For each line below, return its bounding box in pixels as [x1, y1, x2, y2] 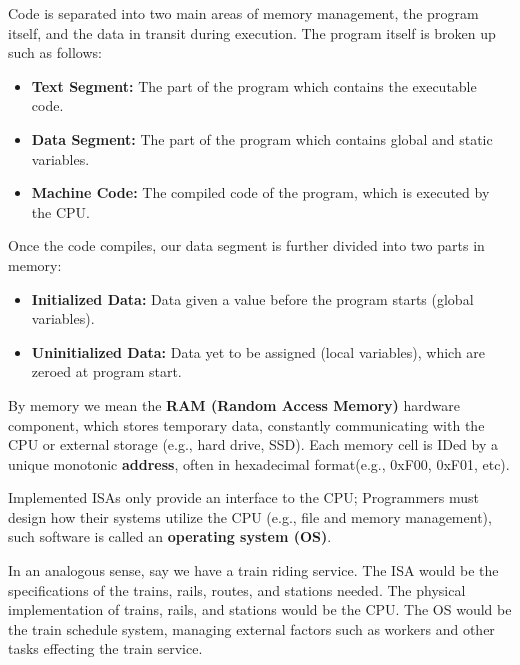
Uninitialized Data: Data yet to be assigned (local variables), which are [31, 341, 486, 362]
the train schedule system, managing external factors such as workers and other [8, 618, 495, 639]
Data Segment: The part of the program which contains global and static [31, 128, 493, 149]
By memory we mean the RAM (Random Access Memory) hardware [8, 394, 460, 415]
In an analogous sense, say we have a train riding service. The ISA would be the [8, 560, 499, 581]
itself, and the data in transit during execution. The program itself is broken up [8, 22, 496, 43]
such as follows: [8, 42, 102, 63]
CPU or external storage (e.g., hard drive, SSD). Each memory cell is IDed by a [8, 434, 498, 455]
